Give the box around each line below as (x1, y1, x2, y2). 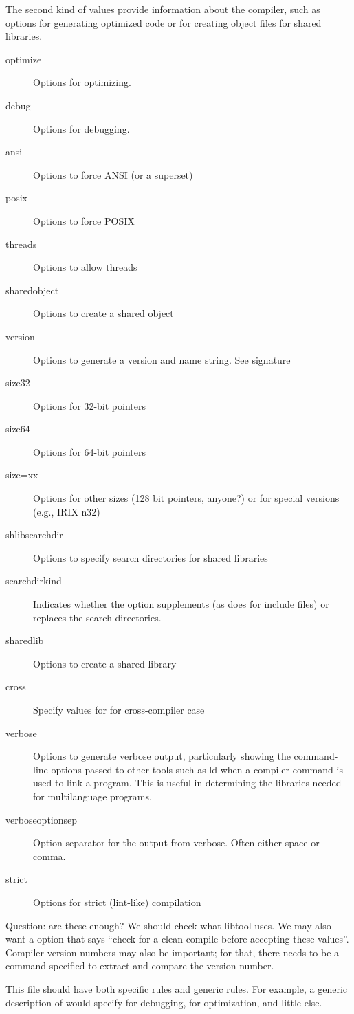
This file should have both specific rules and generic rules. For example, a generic (5, 981, 347, 995)
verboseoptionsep (5, 812, 78, 826)
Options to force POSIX (33, 213, 135, 228)
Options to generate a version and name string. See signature (33, 352, 291, 366)
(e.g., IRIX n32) (33, 504, 100, 518)
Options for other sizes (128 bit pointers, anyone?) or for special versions (33, 491, 340, 505)
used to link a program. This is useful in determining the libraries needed (33, 775, 342, 790)
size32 (5, 375, 30, 390)
